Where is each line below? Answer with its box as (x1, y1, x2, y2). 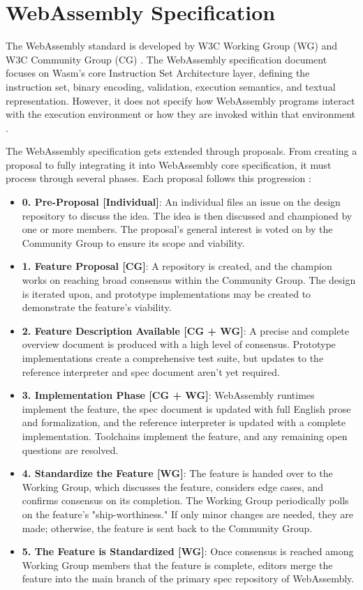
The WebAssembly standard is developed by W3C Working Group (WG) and (6, 38, 338, 53)
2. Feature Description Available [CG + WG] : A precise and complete (22, 323, 350, 338)
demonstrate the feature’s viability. (22, 300, 172, 315)
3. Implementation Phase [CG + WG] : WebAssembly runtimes (22, 388, 315, 402)
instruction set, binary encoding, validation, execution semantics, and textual (6, 79, 336, 93)
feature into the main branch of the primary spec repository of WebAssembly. (22, 571, 355, 586)
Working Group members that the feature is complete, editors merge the (22, 557, 333, 572)
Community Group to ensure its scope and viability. (22, 235, 245, 250)
